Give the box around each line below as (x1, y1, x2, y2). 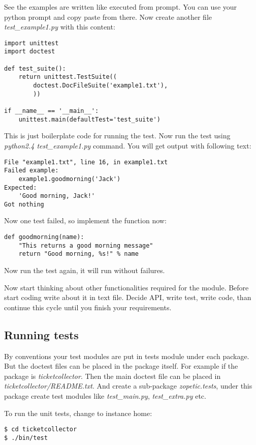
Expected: (4, 184, 37, 191)
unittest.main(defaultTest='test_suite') (18, 115, 161, 123)
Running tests (4, 327, 79, 342)
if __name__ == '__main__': (4, 107, 99, 115)
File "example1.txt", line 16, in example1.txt (4, 158, 168, 166)
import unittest (4, 39, 59, 47)
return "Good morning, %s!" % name (18, 250, 139, 258)
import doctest (4, 48, 55, 55)
